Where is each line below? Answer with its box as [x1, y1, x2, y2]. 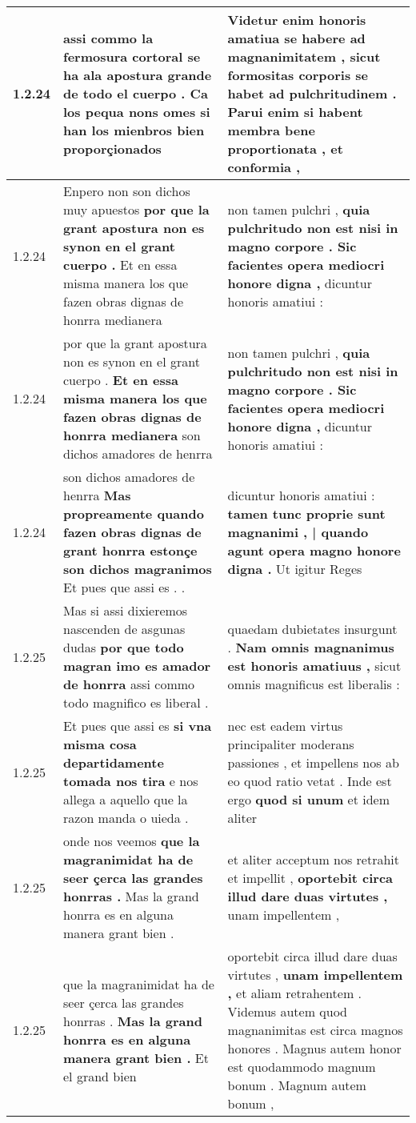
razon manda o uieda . [63, 808, 189, 827]
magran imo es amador [63, 656, 211, 675]
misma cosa [63, 735, 137, 753]
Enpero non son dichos [63, 182, 190, 200]
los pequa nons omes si [63, 102, 210, 121]
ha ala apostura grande [63, 66, 212, 84]
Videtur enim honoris [227, 10, 366, 29]
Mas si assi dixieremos [63, 601, 188, 620]
